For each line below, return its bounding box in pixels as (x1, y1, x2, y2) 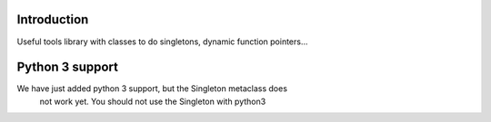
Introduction (16, 12, 89, 27)
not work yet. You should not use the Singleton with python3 (39, 96, 266, 107)
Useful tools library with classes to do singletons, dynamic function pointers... (16, 36, 308, 47)
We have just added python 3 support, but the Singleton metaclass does (16, 83, 288, 94)
